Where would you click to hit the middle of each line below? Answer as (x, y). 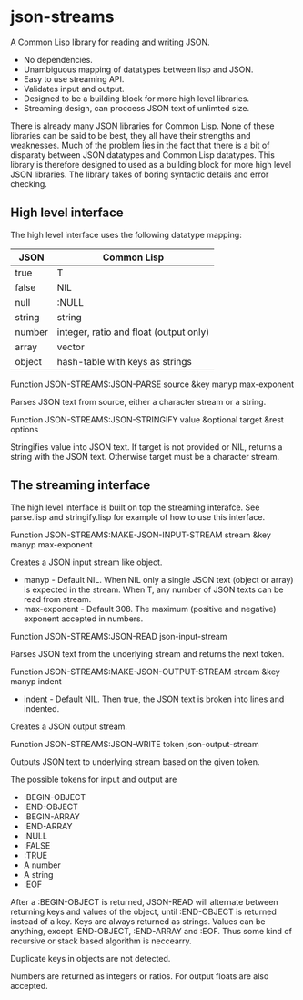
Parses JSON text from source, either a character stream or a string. (138, 401)
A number (42, 865)
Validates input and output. (74, 89)
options (25, 429)
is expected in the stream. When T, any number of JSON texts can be (153, 589)
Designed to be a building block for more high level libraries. (136, 99)
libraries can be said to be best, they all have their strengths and (131, 135)
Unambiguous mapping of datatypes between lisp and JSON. (138, 69)
